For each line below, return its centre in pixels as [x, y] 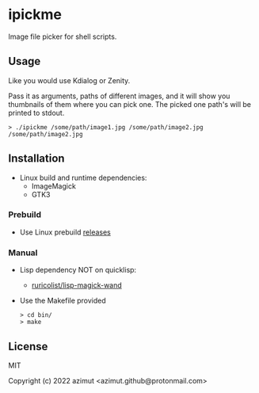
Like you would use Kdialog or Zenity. [69, 80]
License [28, 346]
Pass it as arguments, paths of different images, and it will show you [119, 96]
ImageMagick [54, 186]
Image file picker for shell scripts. [63, 36]
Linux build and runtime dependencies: [83, 177]
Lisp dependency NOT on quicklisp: [78, 270]
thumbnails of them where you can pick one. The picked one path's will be [130, 104]
